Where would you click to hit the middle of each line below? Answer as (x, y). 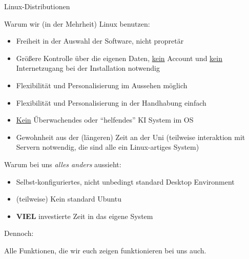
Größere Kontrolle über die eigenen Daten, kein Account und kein (119, 58)
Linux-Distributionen (37, 6)
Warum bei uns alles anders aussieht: (63, 164)
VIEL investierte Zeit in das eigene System (85, 216)
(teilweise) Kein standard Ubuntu (69, 199)
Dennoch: (19, 233)
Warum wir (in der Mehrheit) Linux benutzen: (77, 23)
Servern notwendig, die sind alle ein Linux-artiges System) (108, 147)
